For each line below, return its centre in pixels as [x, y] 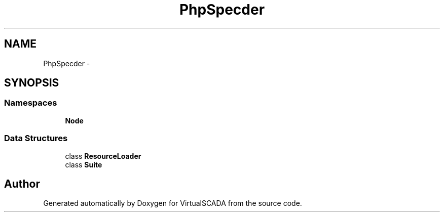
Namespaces [31, 103]
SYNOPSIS [32, 83]
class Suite [84, 164]
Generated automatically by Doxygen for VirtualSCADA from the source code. [173, 203]
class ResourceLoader [103, 156]
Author [22, 184]
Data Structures [36, 138]
